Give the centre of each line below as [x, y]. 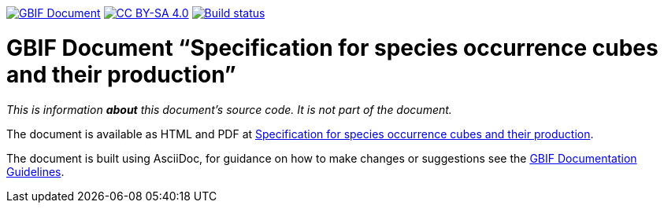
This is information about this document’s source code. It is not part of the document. [229, 109]
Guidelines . [35, 171]
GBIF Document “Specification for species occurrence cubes [332, 48]
